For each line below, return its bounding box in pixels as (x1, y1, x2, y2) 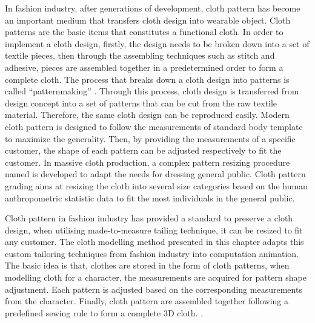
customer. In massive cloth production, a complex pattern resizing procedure (5, 155, 290, 168)
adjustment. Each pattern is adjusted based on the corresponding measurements (5, 282, 302, 295)
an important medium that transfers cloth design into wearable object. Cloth (5, 13, 291, 26)
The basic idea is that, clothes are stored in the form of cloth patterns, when (5, 259, 290, 272)
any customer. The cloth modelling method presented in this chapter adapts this (5, 235, 304, 248)
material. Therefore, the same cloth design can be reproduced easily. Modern (5, 108, 290, 121)
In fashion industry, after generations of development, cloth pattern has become (5, 2, 300, 14)
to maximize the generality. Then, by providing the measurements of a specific (5, 132, 296, 145)
